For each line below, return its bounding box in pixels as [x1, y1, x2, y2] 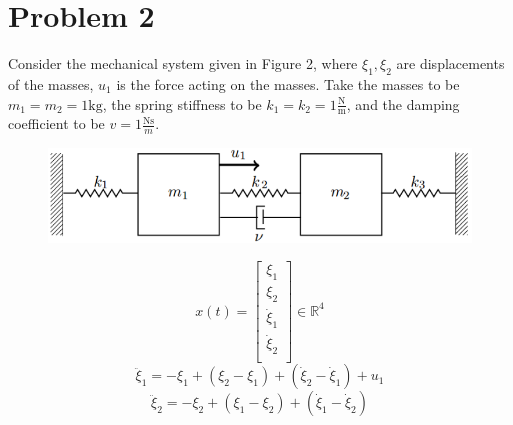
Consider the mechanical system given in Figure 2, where [8, 53, 358, 74]
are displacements [396, 53, 505, 74]
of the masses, [8, 73, 94, 94]
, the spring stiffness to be [102, 93, 262, 114]
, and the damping [346, 93, 460, 114]
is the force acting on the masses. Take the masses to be [116, 73, 460, 94]
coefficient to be [8, 113, 105, 134]
